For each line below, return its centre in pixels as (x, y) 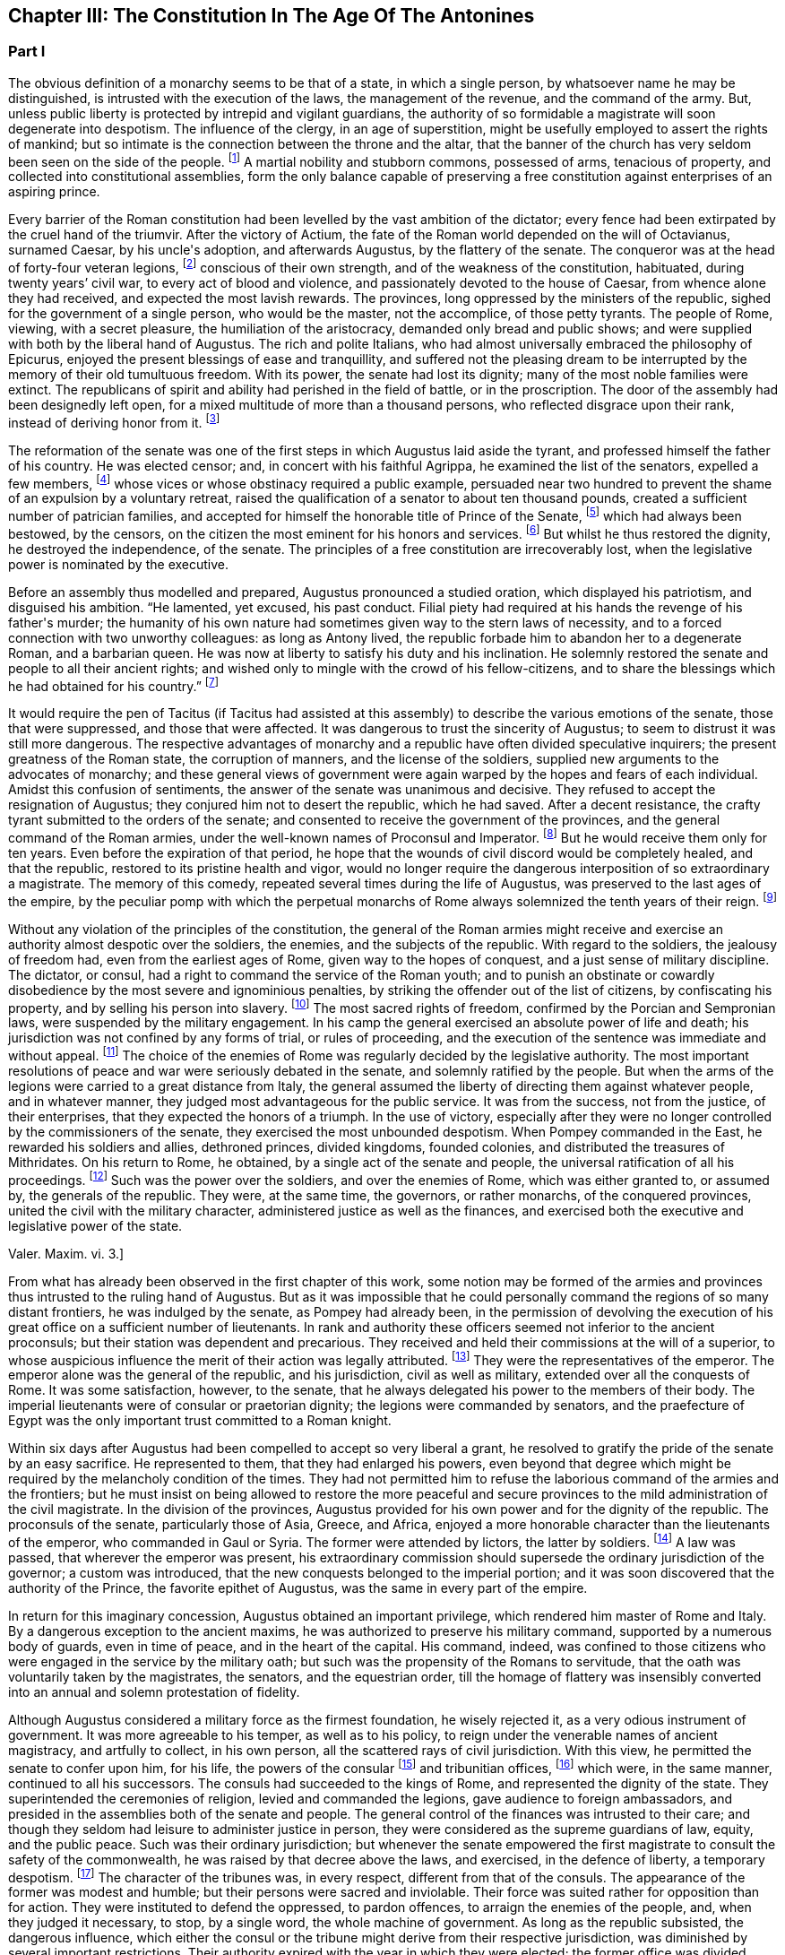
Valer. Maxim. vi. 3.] (66, 1253)
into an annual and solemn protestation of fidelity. (154, 1691)
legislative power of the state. (95, 1225)
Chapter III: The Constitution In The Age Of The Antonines (272, 16)
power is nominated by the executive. (119, 564)
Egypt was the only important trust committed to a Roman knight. (200, 1421)
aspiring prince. (54, 192)
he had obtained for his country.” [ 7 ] (113, 684)
